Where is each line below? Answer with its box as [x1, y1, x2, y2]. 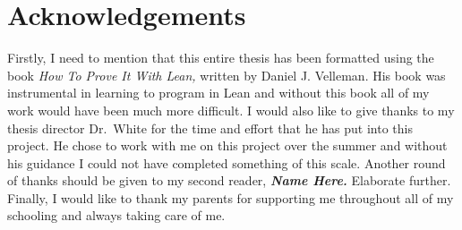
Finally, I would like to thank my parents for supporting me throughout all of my [7, 188, 454, 207]
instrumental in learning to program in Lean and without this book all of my [7, 83, 430, 102]
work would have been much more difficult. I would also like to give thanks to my [7, 100, 455, 119]
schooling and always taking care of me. [7, 206, 226, 225]
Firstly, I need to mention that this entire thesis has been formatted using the [7, 48, 434, 67]
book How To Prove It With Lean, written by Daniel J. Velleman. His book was [7, 65, 446, 84]
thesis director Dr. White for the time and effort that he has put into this [7, 118, 413, 137]
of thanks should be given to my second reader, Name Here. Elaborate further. [7, 171, 451, 190]
